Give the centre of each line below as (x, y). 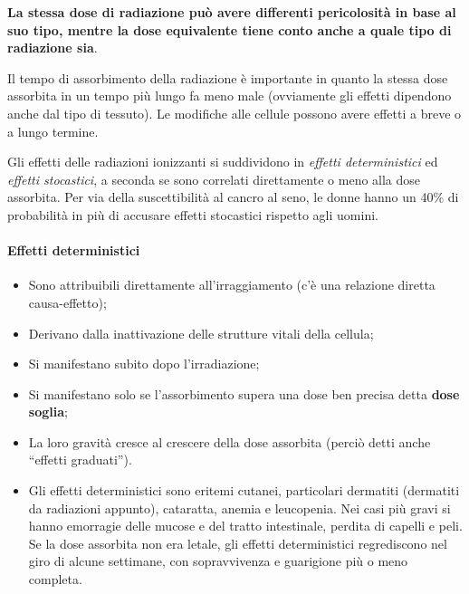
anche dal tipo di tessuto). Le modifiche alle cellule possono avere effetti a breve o (234, 113)
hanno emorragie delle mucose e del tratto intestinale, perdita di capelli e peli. (245, 526)
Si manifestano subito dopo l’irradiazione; (144, 364)
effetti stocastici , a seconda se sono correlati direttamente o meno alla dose (214, 179)
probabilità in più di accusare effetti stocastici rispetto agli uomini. (193, 214)
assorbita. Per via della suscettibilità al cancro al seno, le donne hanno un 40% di (233, 197)
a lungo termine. (53, 131)
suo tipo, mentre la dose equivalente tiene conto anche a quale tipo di (230, 29)
